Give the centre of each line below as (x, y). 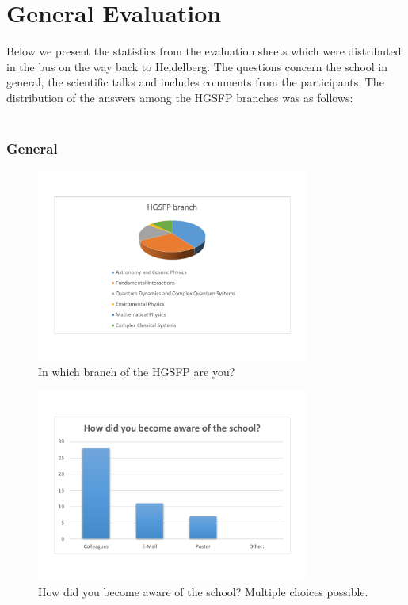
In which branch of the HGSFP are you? (137, 371)
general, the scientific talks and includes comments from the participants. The (195, 82)
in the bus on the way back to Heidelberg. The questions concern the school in (197, 66)
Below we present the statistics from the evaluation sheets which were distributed (204, 51)
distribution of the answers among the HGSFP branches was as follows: (180, 97)
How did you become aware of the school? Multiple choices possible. (203, 591)
